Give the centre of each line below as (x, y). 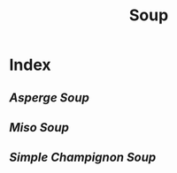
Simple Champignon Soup (83, 158)
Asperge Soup (50, 98)
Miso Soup (39, 128)
